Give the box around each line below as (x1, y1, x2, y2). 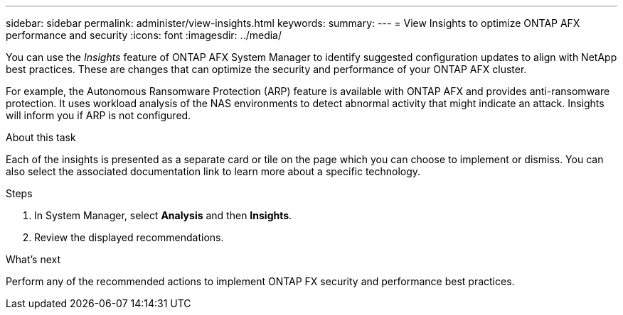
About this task (6, 131, 76, 143)
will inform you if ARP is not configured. (6, 109, 191, 121)
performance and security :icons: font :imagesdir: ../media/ (6, 29, 282, 41)
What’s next (6, 253, 61, 265)
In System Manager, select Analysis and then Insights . (34, 209, 292, 221)
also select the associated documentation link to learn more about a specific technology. (6, 165, 421, 177)
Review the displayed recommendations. (34, 231, 224, 243)
